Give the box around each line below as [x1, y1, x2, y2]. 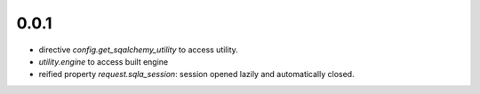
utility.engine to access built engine [38, 56, 169, 67]
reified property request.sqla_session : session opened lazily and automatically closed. [38, 69, 355, 80]
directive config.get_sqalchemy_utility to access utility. [38, 44, 239, 55]
